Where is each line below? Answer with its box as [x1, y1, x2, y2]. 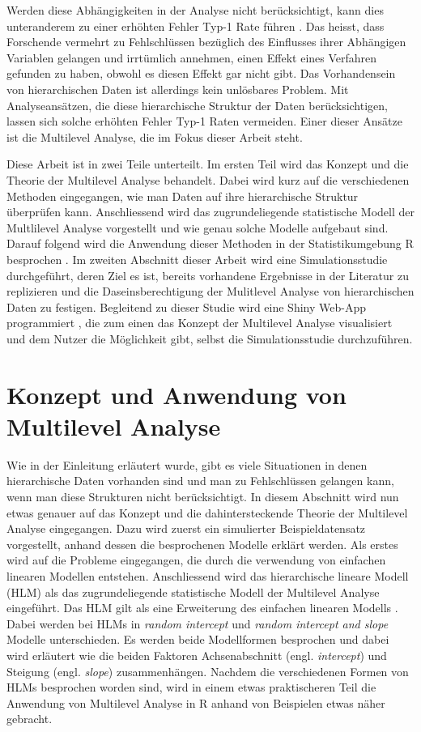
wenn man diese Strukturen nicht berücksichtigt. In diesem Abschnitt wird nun [6, 487, 399, 504]
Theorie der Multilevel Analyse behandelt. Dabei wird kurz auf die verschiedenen [6, 171, 410, 188]
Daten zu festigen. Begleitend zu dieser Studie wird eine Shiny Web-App [6, 298, 366, 315]
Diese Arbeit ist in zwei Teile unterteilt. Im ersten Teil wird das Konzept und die [6, 155, 409, 172]
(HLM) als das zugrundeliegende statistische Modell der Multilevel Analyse [6, 583, 380, 600]
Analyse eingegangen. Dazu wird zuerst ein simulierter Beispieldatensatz [6, 520, 366, 537]
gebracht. [6, 710, 53, 727]
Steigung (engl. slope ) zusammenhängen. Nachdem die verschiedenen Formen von [6, 662, 409, 679]
